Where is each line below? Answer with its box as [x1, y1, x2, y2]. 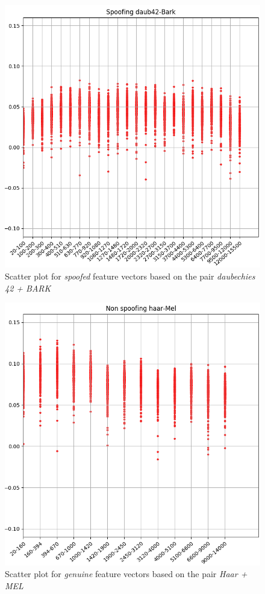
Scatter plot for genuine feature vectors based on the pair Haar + [5, 567, 248, 580]
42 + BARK [5, 281, 51, 294]
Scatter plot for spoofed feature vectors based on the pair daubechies [5, 270, 255, 283]
